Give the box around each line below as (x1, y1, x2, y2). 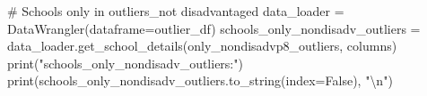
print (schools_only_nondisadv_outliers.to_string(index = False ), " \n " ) (7, 71, 393, 90)
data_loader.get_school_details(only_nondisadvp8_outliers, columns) (7, 36, 397, 55)
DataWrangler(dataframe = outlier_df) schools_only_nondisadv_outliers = (7, 19, 421, 37)
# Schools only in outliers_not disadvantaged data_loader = (7, 2, 344, 20)
